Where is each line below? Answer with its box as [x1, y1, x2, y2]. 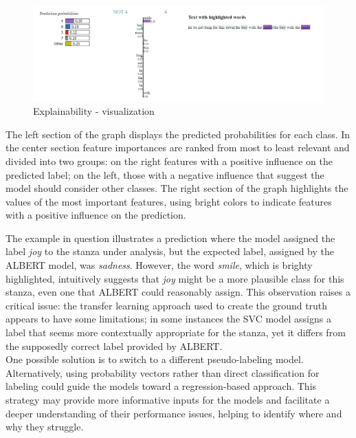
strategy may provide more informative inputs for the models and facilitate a [5, 393, 330, 406]
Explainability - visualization [33, 104, 155, 118]
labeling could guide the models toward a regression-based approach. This [5, 379, 317, 393]
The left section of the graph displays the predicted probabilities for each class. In [5, 127, 351, 141]
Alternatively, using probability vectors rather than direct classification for [5, 365, 320, 380]
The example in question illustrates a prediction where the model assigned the [5, 230, 335, 245]
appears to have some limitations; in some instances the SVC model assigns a [5, 311, 331, 326]
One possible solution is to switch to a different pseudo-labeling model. [5, 352, 304, 366]
